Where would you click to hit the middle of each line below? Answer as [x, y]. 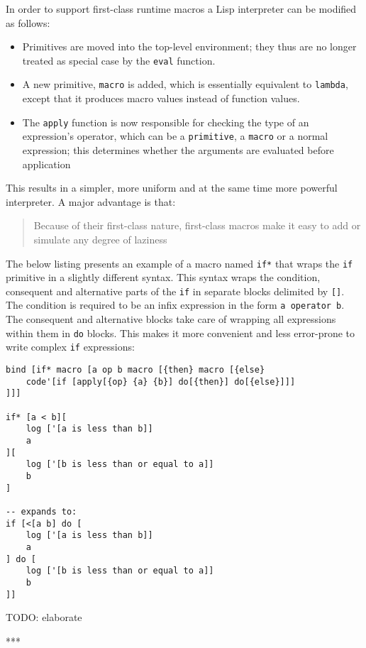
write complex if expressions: [70, 347]
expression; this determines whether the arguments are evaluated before [178, 150]
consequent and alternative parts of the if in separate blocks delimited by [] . [175, 291]
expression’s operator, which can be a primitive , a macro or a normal [175, 136]
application [46, 164]
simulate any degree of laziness [100, 239]
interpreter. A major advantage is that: [91, 201]
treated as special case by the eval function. [119, 60]
